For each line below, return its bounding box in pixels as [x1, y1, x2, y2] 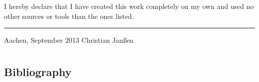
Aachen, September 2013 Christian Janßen [4, 35, 134, 45]
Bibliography [4, 64, 72, 79]
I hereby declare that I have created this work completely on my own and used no [4, 1, 254, 11]
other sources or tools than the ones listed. [4, 10, 134, 21]
